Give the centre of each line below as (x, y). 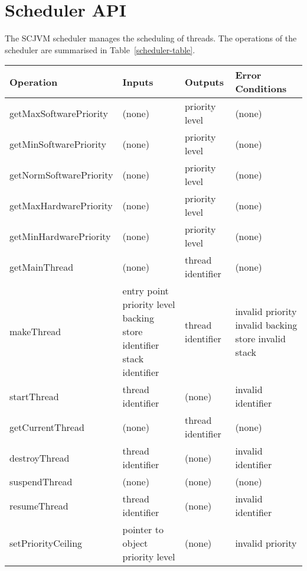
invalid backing (266, 325)
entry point (146, 291)
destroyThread (40, 458)
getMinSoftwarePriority (58, 144)
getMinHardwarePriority (60, 236)
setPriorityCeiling (46, 543)
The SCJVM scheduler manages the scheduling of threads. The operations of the (151, 38)
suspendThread (41, 482)
